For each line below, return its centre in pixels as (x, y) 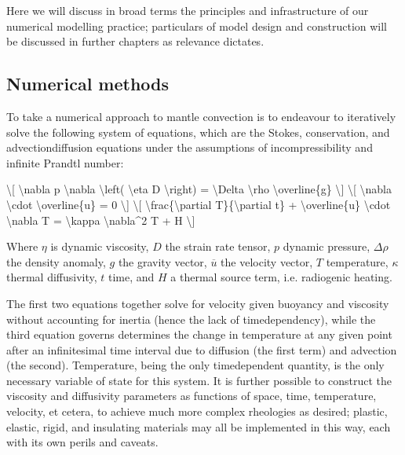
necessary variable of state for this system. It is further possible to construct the (199, 380)
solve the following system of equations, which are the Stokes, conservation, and (198, 132)
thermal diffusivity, (52, 277)
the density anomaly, (56, 261)
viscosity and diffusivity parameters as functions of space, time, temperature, (192, 396)
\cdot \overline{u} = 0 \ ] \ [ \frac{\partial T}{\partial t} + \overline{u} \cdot (199, 204)
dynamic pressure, (327, 246)
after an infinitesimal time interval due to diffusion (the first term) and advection (202, 349)
